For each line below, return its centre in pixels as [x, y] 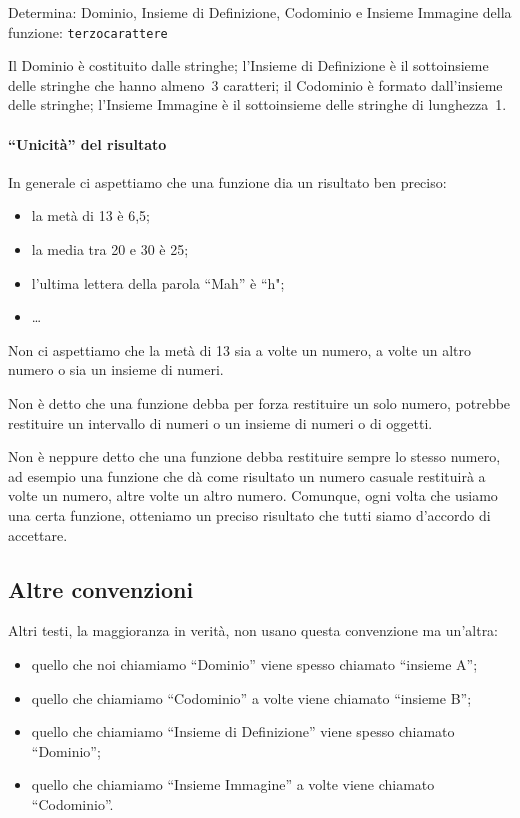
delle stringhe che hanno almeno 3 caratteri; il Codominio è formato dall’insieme [255, 84]
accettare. [38, 534]
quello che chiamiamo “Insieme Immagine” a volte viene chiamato [233, 784]
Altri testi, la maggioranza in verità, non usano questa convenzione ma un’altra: [253, 630]
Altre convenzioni [101, 588]
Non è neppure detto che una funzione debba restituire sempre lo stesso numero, [254, 456]
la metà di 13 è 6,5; [90, 215]
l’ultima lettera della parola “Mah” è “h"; [158, 282]
